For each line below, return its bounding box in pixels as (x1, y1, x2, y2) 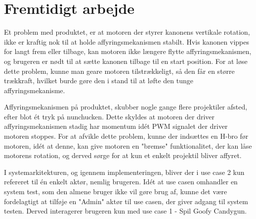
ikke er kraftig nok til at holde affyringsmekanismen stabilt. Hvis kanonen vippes (4, 36, 249, 47)
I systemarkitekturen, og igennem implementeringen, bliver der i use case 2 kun (4, 166, 245, 177)
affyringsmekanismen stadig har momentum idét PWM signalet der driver (4, 121, 228, 131)
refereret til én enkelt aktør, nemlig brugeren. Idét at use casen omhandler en (4, 176, 238, 187)
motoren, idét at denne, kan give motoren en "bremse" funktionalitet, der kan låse (4, 140, 252, 151)
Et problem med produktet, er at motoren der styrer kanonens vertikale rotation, (4, 27, 250, 37)
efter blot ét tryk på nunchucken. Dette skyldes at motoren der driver (4, 111, 215, 121)
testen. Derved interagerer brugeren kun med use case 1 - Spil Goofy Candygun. (4, 206, 247, 216)
